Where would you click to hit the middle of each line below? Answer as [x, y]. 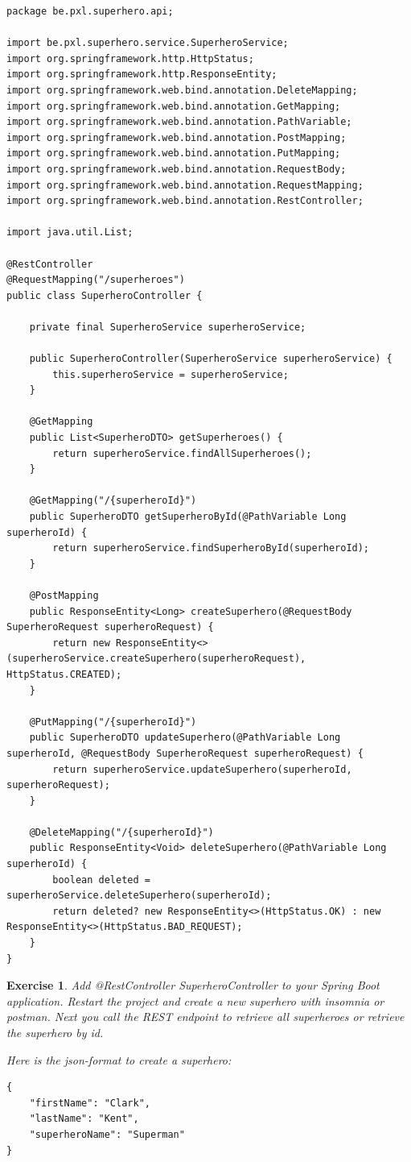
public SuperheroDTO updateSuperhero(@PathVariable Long [185, 738]
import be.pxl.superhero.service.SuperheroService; [148, 43]
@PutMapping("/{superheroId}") [113, 722]
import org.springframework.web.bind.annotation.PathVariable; [179, 122]
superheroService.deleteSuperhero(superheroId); [139, 896]
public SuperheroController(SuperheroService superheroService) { [211, 359]
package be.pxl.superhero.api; [90, 11]
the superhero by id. [55, 1032]
